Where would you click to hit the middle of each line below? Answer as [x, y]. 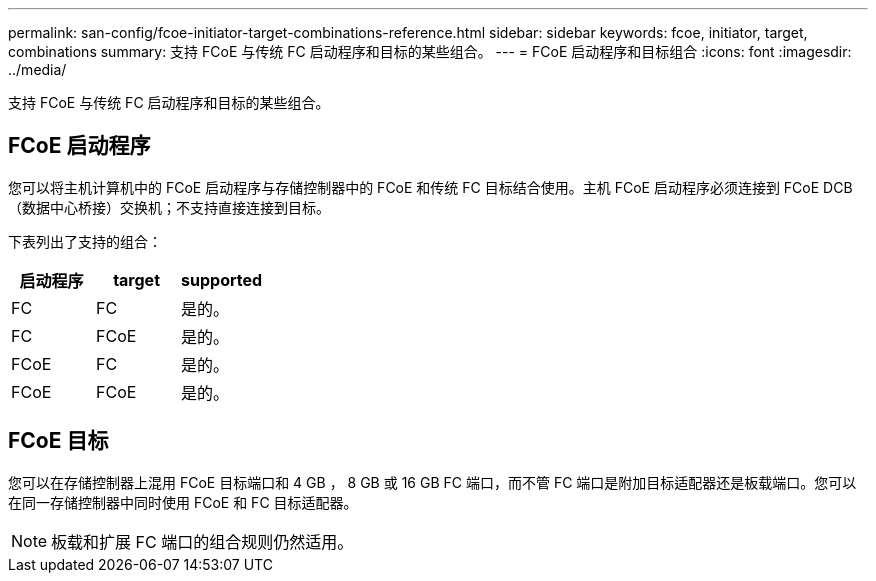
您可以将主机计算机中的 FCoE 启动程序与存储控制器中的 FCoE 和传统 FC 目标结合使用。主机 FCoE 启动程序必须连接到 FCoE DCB [430, 187]
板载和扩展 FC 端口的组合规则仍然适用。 [202, 541]
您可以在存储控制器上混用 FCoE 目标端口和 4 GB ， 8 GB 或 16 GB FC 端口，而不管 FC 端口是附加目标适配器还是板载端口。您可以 [432, 482]
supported [222, 279]
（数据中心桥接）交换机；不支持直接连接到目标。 [169, 207]
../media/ [37, 69]
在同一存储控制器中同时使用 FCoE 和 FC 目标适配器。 [183, 502]
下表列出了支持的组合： [85, 241]
